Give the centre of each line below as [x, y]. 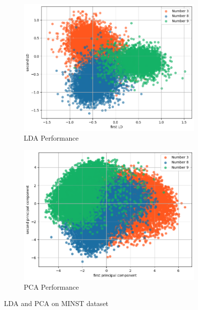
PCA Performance [51, 286]
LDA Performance [51, 138]
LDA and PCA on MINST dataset [56, 303]
